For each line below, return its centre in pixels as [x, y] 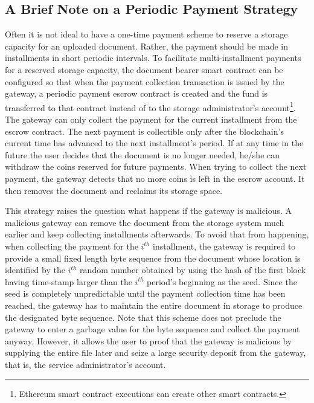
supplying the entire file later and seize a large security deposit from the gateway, [155, 353]
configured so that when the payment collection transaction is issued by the [145, 81]
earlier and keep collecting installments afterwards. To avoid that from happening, [157, 234]
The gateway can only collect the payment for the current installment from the [151, 119]
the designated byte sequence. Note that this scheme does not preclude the [143, 317]
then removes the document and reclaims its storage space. [114, 190]
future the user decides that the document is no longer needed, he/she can [143, 154]
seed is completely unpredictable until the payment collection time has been [145, 293]
